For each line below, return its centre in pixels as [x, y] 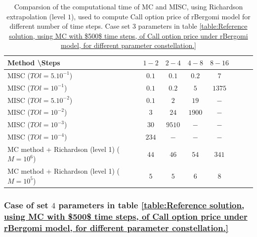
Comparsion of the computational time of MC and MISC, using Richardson [128, 6]
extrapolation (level [36, 16]
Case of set [26, 205]
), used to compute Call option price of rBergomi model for [161, 16]
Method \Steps [34, 62]
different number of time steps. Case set [70, 26]
